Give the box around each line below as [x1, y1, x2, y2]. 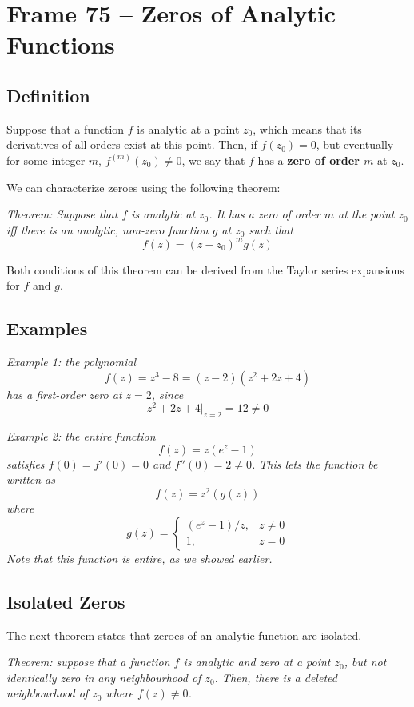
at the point [338, 206, 395, 222]
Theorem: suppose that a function [6, 653, 170, 670]
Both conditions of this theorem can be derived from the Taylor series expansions [6, 261, 404, 278]
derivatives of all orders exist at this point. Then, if [6, 136, 257, 153]
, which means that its [253, 120, 362, 137]
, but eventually [316, 136, 394, 153]
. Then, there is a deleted [214, 669, 337, 685]
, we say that [181, 151, 245, 168]
